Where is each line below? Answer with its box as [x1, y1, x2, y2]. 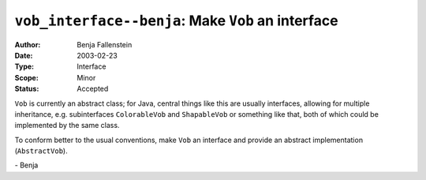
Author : [14, 39, 41, 49]
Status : [14, 84, 39, 94]
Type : [14, 62, 35, 71]
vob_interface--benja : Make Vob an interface [14, 12, 338, 29]
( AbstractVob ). [14, 146, 68, 156]
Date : [14, 51, 33, 60]
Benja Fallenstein [77, 39, 133, 49]
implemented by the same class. [14, 121, 120, 130]
